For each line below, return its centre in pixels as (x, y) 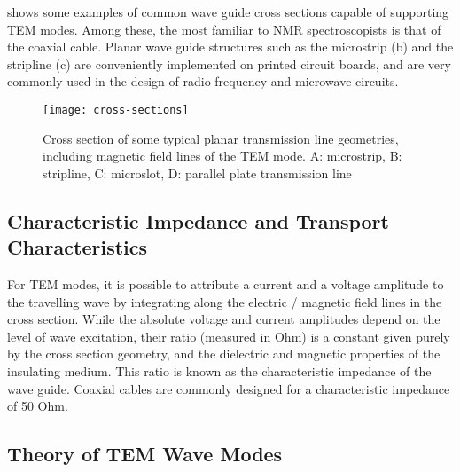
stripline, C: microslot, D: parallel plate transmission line (197, 173)
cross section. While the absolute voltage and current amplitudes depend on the (224, 319)
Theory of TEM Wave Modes (145, 454)
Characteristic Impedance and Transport (198, 220)
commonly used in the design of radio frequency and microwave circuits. (203, 81)
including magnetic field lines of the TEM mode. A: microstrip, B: (222, 156)
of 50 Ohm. (38, 406)
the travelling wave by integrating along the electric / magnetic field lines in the (225, 301)
